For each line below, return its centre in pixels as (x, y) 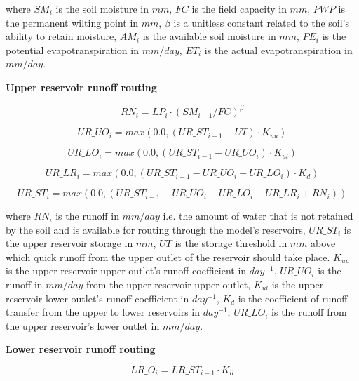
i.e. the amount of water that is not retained (258, 216)
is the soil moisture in (102, 8)
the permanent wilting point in (72, 22)
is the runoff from (309, 312)
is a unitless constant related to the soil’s (262, 22)
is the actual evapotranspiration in (278, 49)
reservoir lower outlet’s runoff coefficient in (97, 298)
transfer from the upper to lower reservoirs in (103, 312)
